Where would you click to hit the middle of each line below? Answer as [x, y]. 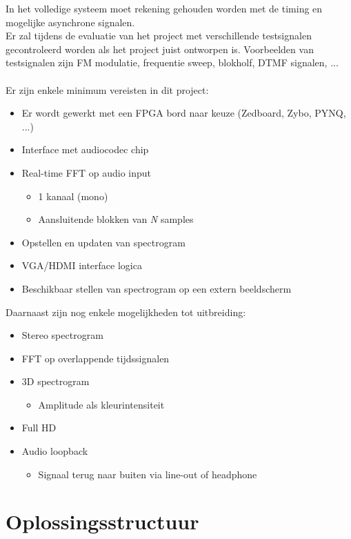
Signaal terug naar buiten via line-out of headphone [148, 474]
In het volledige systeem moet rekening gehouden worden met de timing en [164, 8]
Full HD [39, 428]
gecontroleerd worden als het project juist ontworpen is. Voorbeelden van [160, 49]
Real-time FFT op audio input [87, 172]
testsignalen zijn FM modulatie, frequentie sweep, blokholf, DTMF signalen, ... [172, 62]
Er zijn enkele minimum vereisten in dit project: [107, 89]
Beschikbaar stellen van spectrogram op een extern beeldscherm [157, 288]
